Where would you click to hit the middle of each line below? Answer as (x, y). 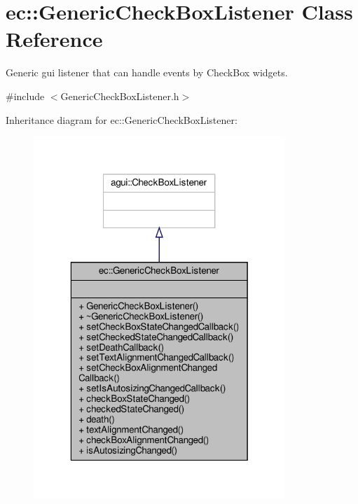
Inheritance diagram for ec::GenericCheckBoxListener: (122, 119)
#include (25, 96)
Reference (54, 39)
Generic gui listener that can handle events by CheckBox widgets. (147, 72)
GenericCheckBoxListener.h (120, 96)
